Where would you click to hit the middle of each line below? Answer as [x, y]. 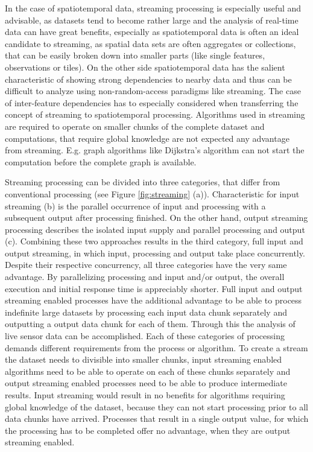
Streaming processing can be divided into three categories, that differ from [143, 182]
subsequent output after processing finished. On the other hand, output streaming [156, 218]
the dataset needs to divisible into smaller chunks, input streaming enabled [144, 359]
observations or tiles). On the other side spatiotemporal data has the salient [145, 67]
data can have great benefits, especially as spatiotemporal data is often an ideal [152, 32]
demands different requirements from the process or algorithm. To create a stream [156, 347]
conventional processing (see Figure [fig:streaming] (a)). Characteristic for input [152, 193]
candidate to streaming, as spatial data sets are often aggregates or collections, [150, 43]
